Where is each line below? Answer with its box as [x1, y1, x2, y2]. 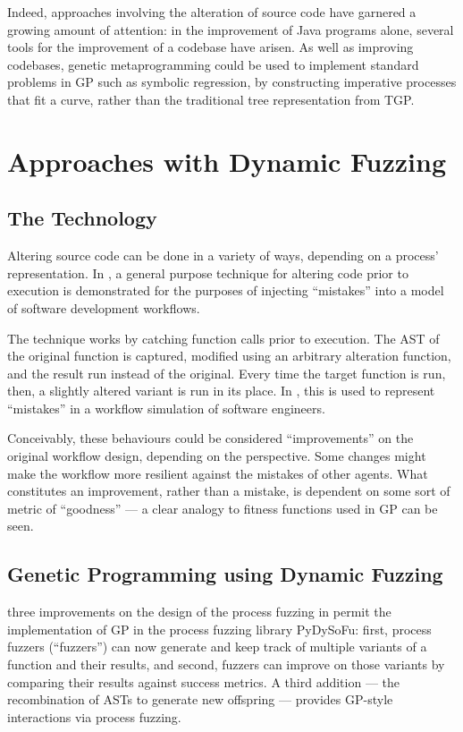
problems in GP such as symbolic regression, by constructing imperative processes [7, 72, 457, 91]
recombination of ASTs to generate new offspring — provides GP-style [7, 690, 393, 709]
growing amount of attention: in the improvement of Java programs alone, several [7, 20, 454, 38]
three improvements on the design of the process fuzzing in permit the [7, 602, 391, 621]
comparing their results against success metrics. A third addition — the [7, 672, 400, 691]
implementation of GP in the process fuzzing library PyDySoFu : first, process [7, 619, 432, 638]
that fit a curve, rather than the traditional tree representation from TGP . [7, 89, 415, 108]
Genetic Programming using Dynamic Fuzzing [7, 560, 443, 588]
